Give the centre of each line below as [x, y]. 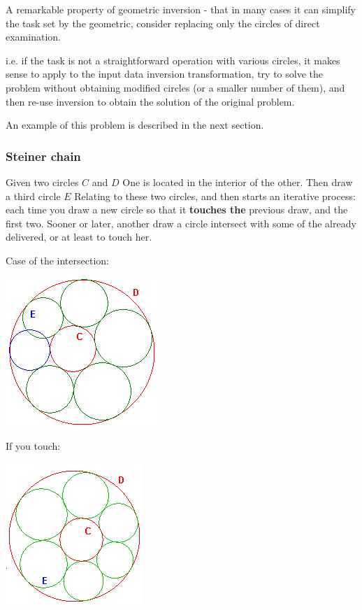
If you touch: [33, 446]
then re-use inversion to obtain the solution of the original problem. [150, 101]
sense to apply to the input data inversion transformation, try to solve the [165, 74]
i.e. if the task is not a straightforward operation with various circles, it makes [173, 60]
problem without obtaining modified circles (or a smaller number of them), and [175, 87]
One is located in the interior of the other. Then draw [238, 182]
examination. [33, 37]
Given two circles [42, 182]
